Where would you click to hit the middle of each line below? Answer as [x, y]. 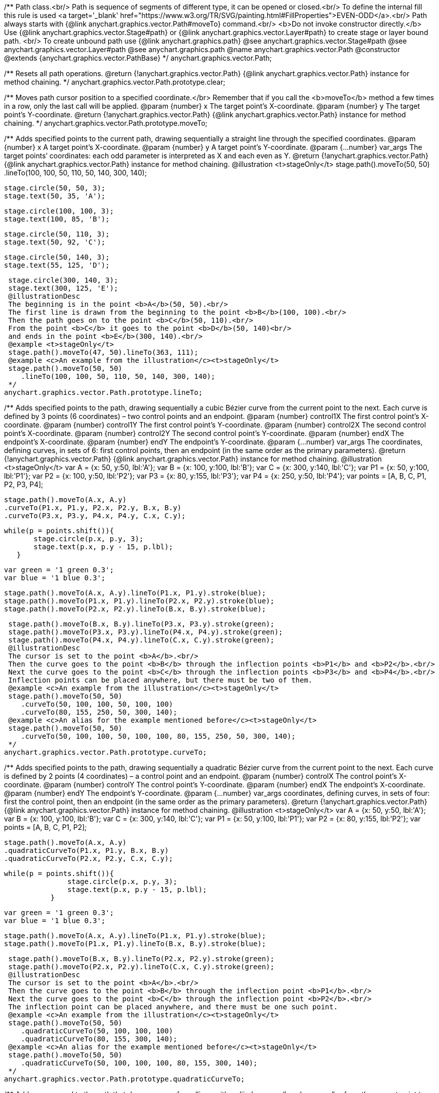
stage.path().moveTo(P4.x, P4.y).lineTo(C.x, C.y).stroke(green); [141, 640]
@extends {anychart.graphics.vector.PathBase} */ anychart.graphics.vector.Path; [138, 58]
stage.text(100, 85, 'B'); [57, 219]
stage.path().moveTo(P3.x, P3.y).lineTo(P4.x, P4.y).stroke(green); [146, 632]
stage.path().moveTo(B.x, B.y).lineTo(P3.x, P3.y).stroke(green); [141, 624]
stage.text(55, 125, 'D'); [57, 265]
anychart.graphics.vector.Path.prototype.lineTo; [103, 392]
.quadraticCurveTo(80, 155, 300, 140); [99, 1039]
